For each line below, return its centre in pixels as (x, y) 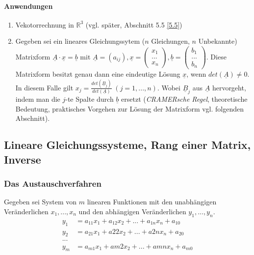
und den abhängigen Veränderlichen (132, 212)
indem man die (38, 99)
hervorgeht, (229, 87)
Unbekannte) (218, 41)
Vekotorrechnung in (45, 24)
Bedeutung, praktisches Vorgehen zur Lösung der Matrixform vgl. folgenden (130, 108)
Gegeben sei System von (40, 202)
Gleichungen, (170, 41)
